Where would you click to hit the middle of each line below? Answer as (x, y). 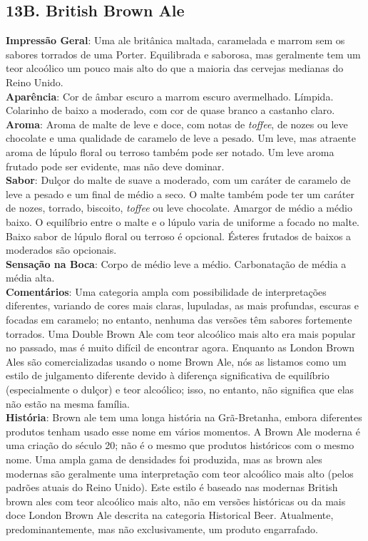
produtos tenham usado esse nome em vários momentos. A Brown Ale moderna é (183, 431)
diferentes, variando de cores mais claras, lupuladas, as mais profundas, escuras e (182, 305)
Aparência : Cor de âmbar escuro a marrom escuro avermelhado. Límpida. (170, 96)
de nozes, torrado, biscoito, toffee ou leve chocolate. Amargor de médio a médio (179, 208)
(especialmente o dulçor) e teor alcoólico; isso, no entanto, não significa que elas (180, 390)
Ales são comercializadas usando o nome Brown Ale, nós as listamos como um (176, 361)
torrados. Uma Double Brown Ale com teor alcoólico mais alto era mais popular (181, 333)
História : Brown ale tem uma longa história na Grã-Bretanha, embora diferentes (184, 417)
